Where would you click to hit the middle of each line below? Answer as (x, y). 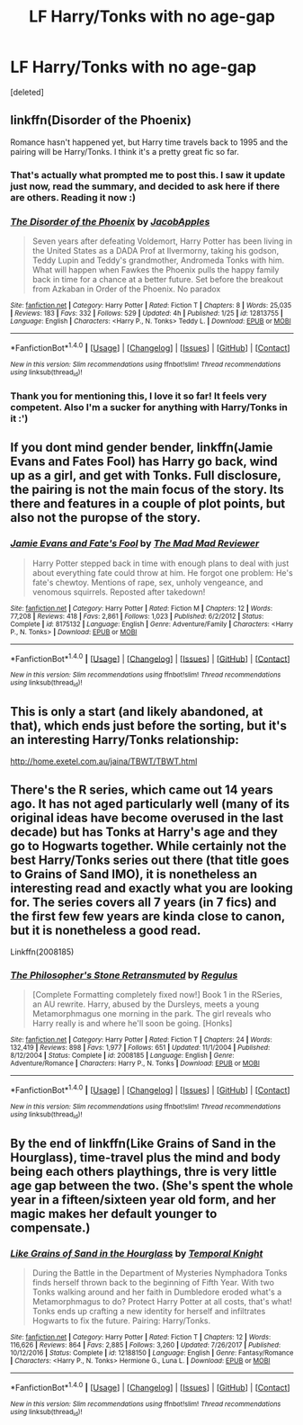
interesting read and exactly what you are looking (151, 888)
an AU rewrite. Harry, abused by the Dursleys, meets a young (146, 1004)
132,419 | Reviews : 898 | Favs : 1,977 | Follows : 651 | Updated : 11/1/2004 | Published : (140, 1048)
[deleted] (27, 92)
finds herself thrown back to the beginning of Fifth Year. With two (153, 1283)
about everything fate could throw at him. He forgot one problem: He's (162, 572)
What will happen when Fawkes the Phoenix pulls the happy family (156, 269)
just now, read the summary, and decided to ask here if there (145, 186)
